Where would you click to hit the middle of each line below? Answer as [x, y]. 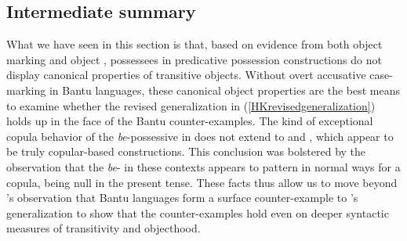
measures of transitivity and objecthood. [104, 228]
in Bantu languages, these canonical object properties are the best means [224, 90]
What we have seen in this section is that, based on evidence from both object [194, 44]
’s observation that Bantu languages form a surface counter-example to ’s [182, 198]
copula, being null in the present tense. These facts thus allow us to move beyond [202, 182]
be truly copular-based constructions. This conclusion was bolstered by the [186, 151]
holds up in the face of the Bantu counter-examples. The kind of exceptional [190, 121]
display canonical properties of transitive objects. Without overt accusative [186, 75]
